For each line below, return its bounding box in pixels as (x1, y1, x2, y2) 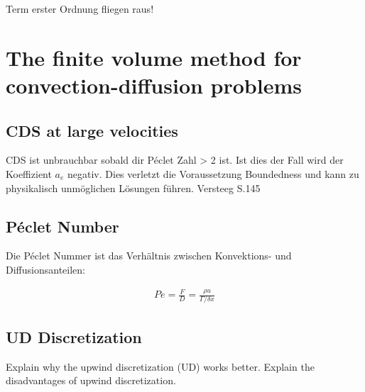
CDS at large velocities (6, 119, 178, 141)
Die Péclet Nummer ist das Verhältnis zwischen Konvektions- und (6, 248, 292, 263)
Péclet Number (6, 215, 119, 237)
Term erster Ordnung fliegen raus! (6, 1, 154, 16)
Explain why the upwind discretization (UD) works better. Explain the (6, 359, 315, 374)
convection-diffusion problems (6, 70, 302, 99)
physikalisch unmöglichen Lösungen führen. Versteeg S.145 (6, 180, 261, 195)
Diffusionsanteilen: (6, 262, 85, 276)
